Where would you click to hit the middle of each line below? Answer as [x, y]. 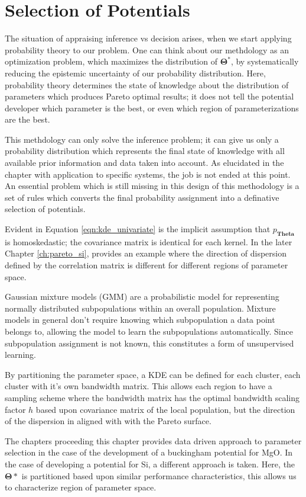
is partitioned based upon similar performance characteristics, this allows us [159, 475]
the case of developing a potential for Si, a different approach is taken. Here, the [150, 464]
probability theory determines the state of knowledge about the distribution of [147, 84]
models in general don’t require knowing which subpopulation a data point [140, 320]
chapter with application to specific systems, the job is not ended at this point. [148, 174]
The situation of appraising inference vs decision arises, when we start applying [148, 38]
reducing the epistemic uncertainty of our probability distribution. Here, [135, 73]
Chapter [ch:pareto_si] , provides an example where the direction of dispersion [146, 253]
